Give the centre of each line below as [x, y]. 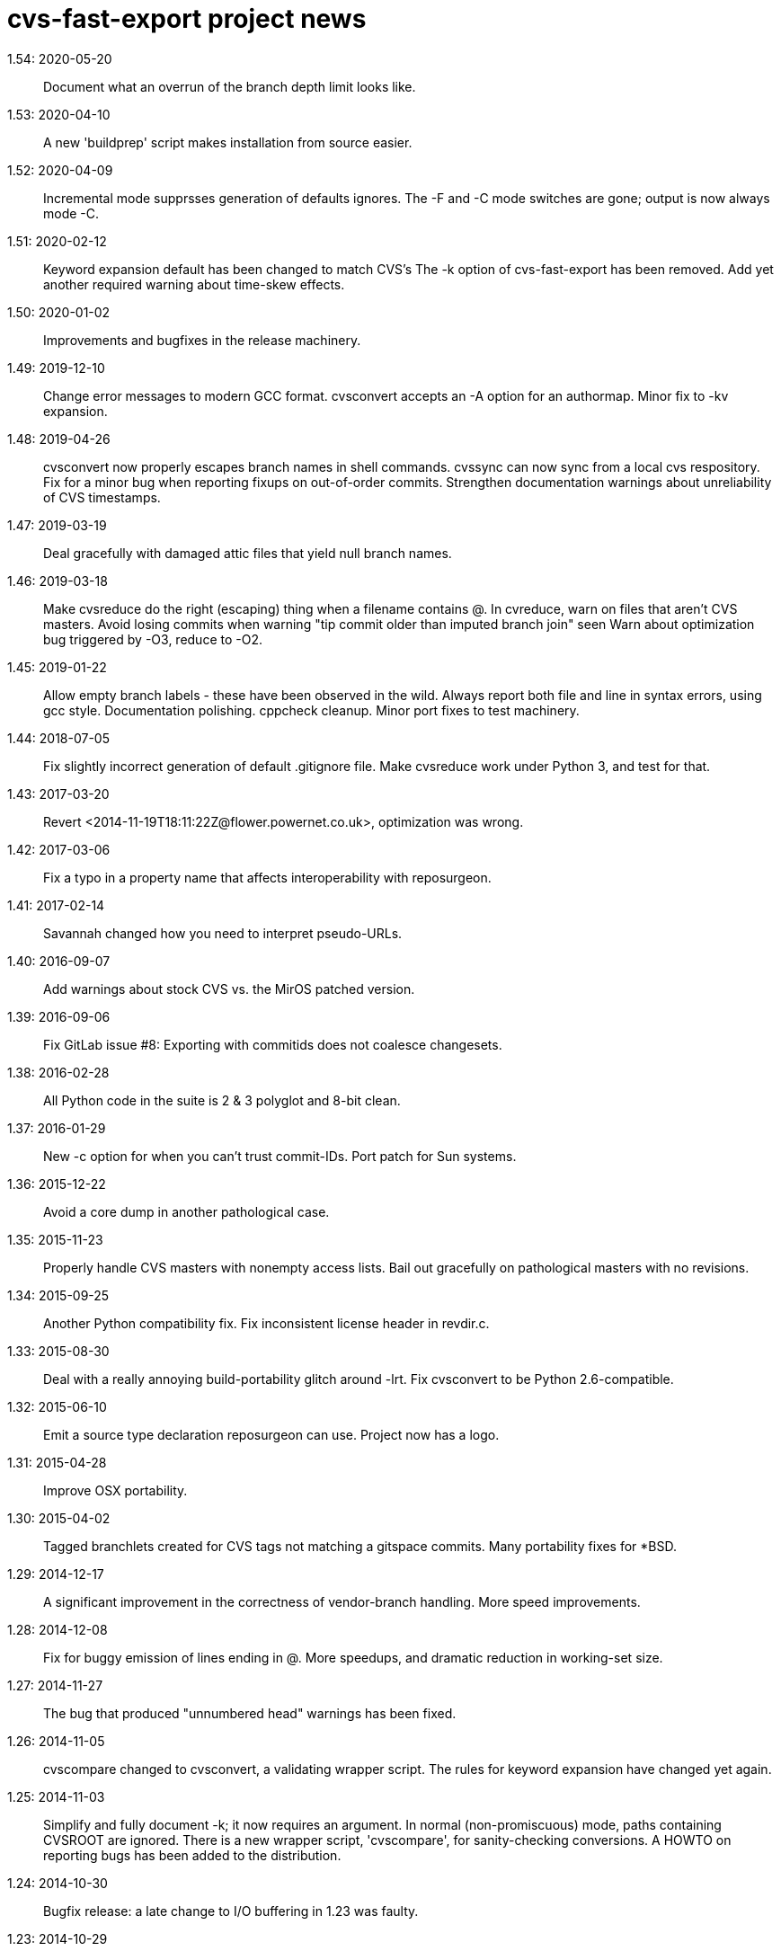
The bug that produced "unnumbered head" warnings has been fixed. [250, 1713]
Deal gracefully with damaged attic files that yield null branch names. [248, 553]
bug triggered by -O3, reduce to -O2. [153, 639]
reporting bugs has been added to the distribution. [192, 1855]
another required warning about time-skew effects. [194, 284]
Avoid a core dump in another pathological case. [186, 1211]
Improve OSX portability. [115, 1490]
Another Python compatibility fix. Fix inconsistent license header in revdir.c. [266, 1323]
